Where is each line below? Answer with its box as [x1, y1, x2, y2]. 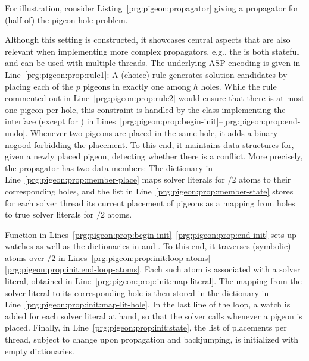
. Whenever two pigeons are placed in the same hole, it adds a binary [25, 126, 278, 139]
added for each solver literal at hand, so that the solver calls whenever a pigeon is [5, 309, 302, 322]
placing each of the [5, 80, 74, 92]
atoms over [5, 251, 45, 263]
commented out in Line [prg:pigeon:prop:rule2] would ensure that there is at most [5, 92, 305, 104]
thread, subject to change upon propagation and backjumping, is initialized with [5, 333, 299, 346]
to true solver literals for [5, 208, 94, 221]
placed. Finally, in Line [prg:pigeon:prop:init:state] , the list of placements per [5, 321, 287, 334]
